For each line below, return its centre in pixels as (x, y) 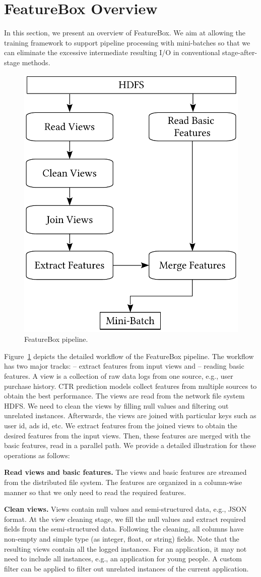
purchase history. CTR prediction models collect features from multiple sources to (130, 386)
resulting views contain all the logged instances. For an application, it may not (125, 548)
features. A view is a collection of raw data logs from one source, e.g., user (119, 376)
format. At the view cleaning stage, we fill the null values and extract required (125, 519)
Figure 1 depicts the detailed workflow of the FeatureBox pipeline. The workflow (129, 356)
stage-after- (240, 52)
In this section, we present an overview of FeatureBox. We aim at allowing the (125, 33)
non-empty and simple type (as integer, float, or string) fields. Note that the (122, 538)
